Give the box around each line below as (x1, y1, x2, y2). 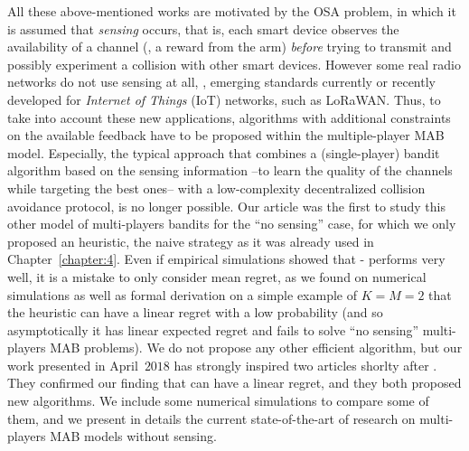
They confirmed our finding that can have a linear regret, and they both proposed (7, 373, 462, 392)
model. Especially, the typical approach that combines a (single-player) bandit (7, 143, 440, 162)
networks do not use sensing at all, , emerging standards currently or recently (7, 72, 436, 91)
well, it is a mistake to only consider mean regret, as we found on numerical (7, 267, 427, 286)
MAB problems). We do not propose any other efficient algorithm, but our (50, 338, 463, 357)
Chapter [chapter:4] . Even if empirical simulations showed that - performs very (7, 249, 446, 268)
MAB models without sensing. (50, 427, 217, 446)
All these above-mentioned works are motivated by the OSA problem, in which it (7, 2, 456, 20)
